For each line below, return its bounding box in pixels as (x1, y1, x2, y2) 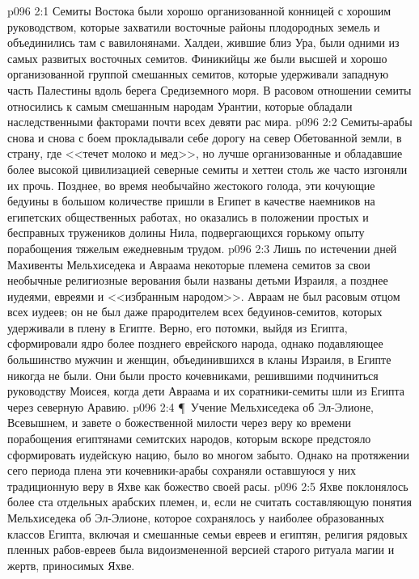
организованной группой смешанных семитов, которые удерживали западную (7, 66, 389, 82)
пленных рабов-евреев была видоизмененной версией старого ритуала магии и (7, 541, 395, 558)
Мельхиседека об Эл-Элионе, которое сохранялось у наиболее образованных (7, 509, 385, 526)
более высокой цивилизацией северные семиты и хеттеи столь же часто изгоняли (7, 160, 408, 177)
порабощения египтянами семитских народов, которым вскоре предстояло (7, 430, 371, 447)
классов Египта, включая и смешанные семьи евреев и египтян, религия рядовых (7, 525, 408, 542)
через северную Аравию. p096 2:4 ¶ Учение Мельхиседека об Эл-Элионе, (7, 398, 374, 415)
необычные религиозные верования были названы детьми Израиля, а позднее (7, 272, 388, 289)
